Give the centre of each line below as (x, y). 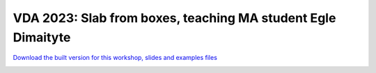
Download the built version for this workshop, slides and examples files (115, 58)
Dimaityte (42, 37)
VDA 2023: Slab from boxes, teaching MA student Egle (174, 18)
